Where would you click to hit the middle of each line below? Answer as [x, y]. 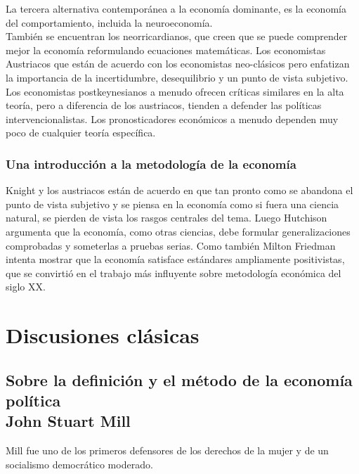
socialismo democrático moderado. [79, 464]
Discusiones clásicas [103, 335]
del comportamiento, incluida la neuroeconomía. [109, 22]
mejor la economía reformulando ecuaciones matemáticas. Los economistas [166, 50]
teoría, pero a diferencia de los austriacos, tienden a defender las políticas [164, 105]
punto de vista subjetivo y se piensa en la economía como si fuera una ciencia [172, 204]
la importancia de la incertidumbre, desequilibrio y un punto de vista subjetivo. [177, 77]
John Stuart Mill [68, 421]
